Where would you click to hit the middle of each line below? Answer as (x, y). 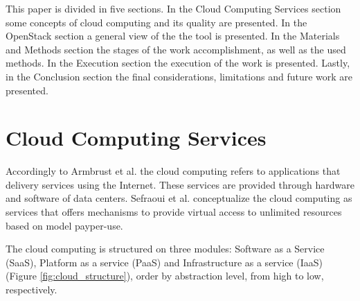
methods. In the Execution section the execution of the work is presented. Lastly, (178, 63)
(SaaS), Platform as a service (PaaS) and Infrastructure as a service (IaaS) (164, 262)
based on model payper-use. (64, 225)
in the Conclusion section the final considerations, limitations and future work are (179, 76)
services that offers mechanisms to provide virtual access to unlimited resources (174, 212)
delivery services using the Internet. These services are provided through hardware (180, 184)
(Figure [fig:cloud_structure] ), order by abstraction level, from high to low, (165, 276)
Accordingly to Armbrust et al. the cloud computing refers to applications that (173, 171)
